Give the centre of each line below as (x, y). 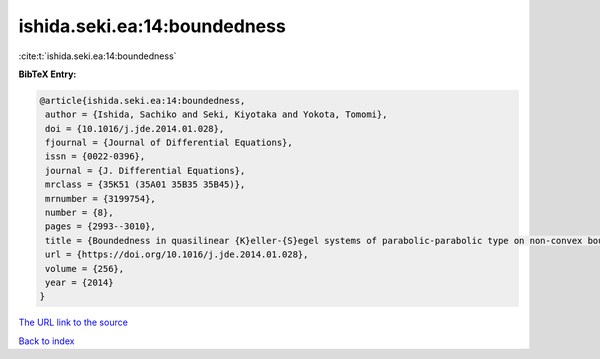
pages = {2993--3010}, (101, 226)
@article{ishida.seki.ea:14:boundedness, (142, 100)
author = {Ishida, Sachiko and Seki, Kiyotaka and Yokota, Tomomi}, (216, 114)
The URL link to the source (73, 322)
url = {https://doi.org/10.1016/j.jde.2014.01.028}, (177, 254)
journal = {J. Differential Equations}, (145, 170)
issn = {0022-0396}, (95, 156)
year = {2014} (79, 282)
